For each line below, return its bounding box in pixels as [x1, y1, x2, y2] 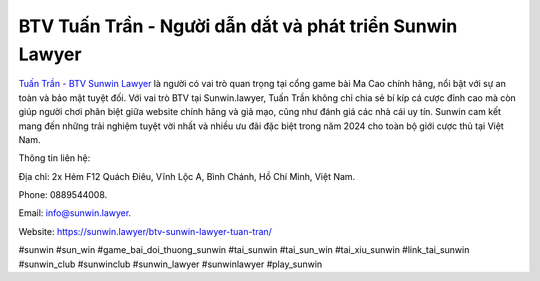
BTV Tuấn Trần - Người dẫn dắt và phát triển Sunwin [18, 15, 458, 37]
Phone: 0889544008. [18, 189, 108, 201]
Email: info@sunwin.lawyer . [18, 207, 132, 219]
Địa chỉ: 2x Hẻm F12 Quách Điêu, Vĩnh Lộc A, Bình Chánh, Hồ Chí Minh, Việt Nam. [18, 170, 356, 182]
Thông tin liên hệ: [18, 152, 91, 164]
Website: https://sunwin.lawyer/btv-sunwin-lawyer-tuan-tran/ [18, 225, 272, 237]
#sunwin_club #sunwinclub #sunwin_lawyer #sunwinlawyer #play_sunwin [18, 258, 323, 270]
